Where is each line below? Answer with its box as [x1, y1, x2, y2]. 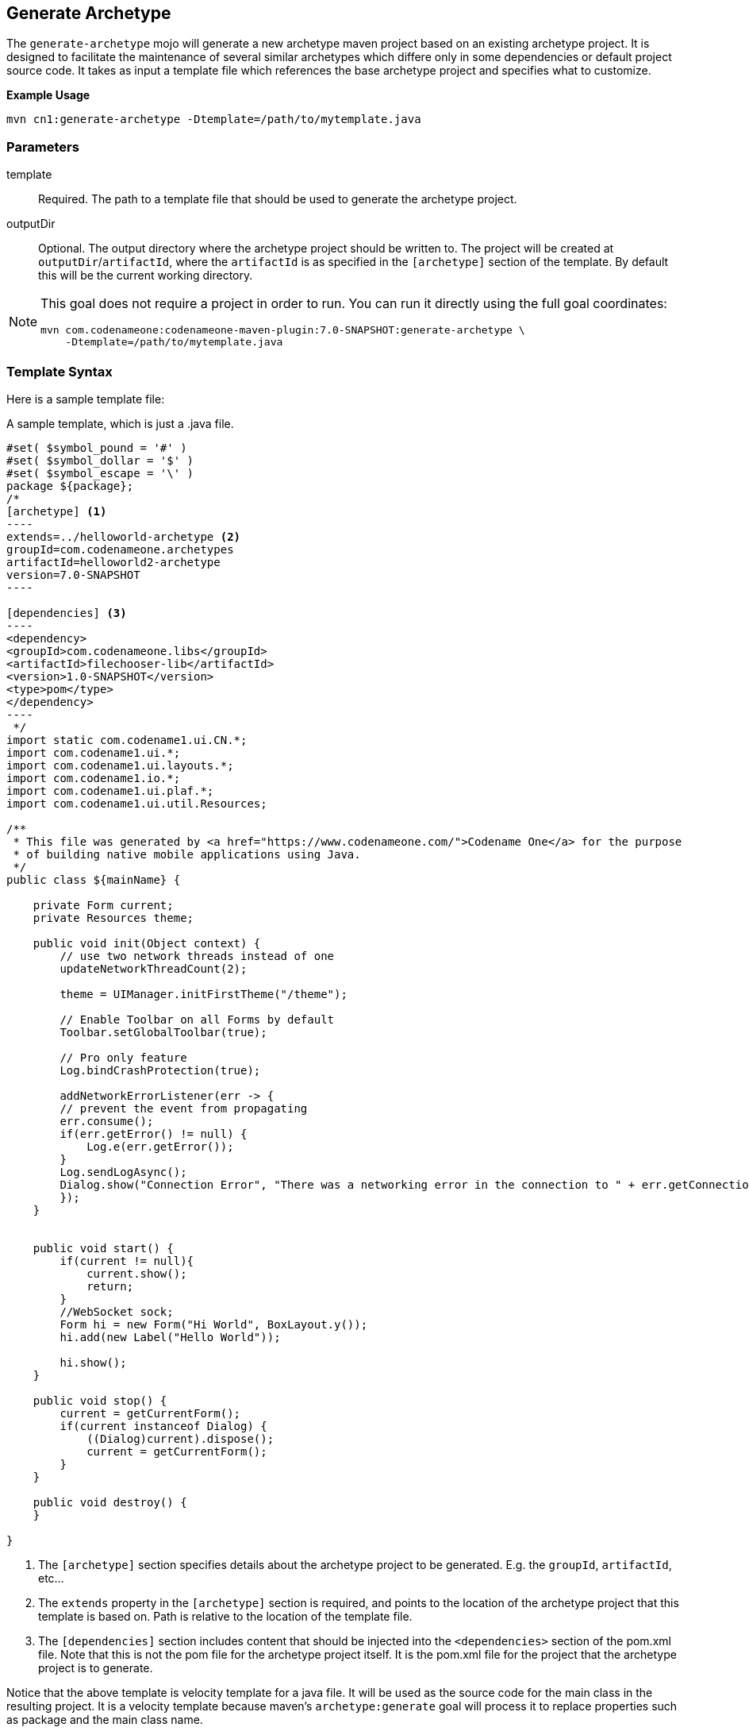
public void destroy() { [33, 1495, 187, 1509]
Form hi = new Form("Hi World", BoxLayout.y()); [60, 1317, 368, 1331]
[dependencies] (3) [6, 606, 127, 619]
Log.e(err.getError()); [86, 1139, 234, 1153]
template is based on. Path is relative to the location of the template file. [38, 1609, 413, 1623]
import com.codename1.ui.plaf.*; [6, 784, 214, 797]
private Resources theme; [33, 911, 194, 924]
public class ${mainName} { [6, 873, 181, 886]
